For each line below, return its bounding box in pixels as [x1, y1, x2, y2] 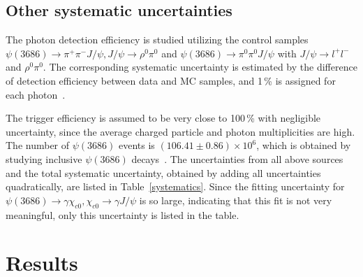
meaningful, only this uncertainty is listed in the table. [6, 207, 239, 222]
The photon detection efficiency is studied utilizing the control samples [6, 32, 309, 47]
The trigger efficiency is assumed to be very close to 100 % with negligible [6, 111, 321, 125]
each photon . [6, 87, 66, 101]
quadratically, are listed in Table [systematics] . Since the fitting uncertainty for [6, 179, 345, 194]
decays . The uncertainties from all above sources [131, 151, 343, 166]
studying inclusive [6, 151, 82, 166]
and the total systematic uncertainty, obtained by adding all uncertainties [6, 165, 321, 180]
